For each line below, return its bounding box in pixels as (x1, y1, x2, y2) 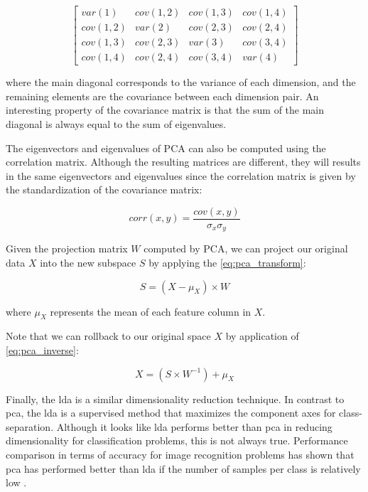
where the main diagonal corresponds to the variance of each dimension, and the (6, 75, 356, 90)
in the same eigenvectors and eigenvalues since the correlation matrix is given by (6, 168, 356, 183)
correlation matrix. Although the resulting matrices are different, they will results (6, 154, 361, 169)
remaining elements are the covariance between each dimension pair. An (6, 88, 319, 103)
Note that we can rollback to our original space (6, 328, 211, 343)
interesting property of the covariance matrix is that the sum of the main (6, 102, 325, 117)
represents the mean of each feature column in (50, 304, 251, 319)
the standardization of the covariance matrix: (6, 182, 202, 197)
